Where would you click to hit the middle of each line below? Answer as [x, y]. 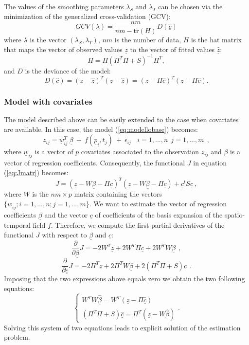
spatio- [235, 214]
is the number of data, [148, 40]
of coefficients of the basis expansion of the [159, 214]
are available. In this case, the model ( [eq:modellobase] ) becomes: [101, 129]
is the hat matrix [216, 40]
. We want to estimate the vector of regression [158, 203]
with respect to [64, 234]
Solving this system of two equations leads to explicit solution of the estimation [122, 327]
